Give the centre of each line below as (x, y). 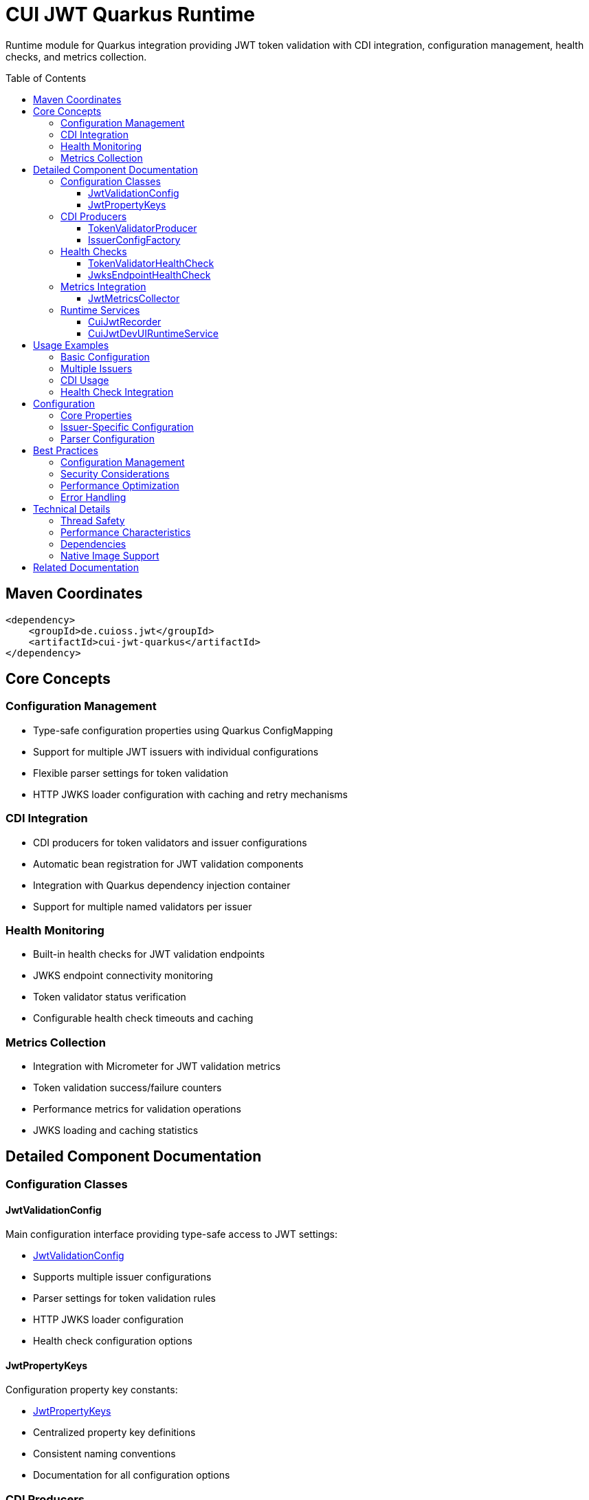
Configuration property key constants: (92, 1390)
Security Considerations (115, 473)
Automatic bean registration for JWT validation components (168, 864)
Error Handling (93, 497)
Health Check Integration (117, 392)
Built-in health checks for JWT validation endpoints (149, 954)
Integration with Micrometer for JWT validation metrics (157, 1067)
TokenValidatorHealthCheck (151, 263)
